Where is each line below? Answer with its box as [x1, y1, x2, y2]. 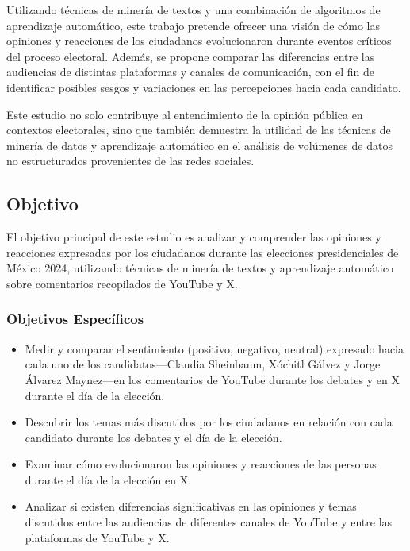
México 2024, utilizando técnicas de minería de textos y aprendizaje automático [6, 260, 393, 276]
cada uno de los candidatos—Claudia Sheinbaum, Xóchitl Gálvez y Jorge [25, 356, 381, 372]
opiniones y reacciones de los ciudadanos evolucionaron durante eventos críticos [6, 33, 392, 49]
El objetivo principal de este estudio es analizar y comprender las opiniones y [6, 229, 381, 245]
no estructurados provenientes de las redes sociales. [6, 152, 255, 169]
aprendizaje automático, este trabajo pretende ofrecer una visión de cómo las [6, 17, 380, 33]
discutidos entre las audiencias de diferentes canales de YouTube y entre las [25, 514, 393, 530]
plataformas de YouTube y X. [25, 529, 170, 545]
